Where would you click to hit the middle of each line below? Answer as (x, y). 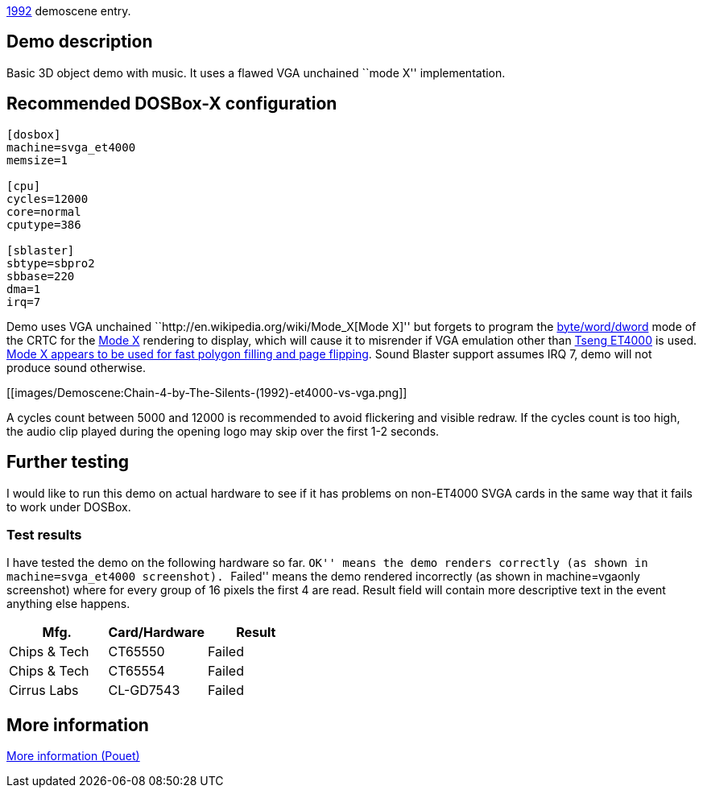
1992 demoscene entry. (69, 11)
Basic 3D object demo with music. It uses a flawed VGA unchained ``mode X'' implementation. (256, 72)
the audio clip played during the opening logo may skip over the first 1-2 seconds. (223, 431)
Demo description (80, 42)
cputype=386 (44, 224)
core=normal (44, 211)
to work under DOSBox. (69, 507)
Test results (44, 534)
